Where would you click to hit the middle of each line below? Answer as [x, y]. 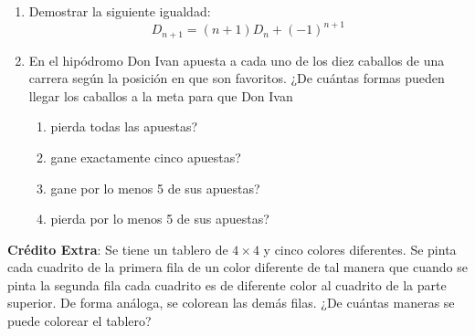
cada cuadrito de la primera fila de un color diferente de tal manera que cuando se [237, 267]
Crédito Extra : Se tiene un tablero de [118, 249]
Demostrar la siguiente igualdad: [120, 11]
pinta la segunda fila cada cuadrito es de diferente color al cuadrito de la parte [227, 284]
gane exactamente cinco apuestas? [146, 157]
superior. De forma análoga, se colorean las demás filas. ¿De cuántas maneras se [231, 303]
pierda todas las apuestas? [124, 126]
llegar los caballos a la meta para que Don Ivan [161, 95]
